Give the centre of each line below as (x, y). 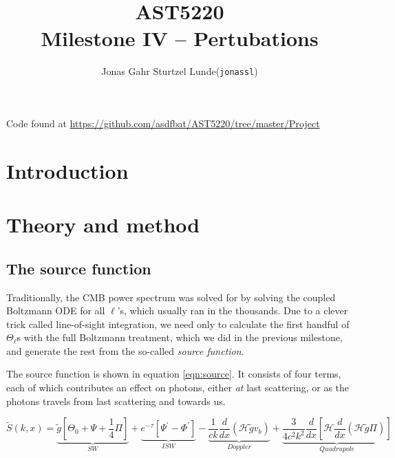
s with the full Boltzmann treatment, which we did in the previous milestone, (180, 337)
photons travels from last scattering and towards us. (116, 401)
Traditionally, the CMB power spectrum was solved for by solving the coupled (171, 297)
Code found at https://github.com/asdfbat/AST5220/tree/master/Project (163, 123)
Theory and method (103, 225)
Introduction (67, 170)
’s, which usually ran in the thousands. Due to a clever (233, 310)
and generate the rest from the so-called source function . (125, 350)
